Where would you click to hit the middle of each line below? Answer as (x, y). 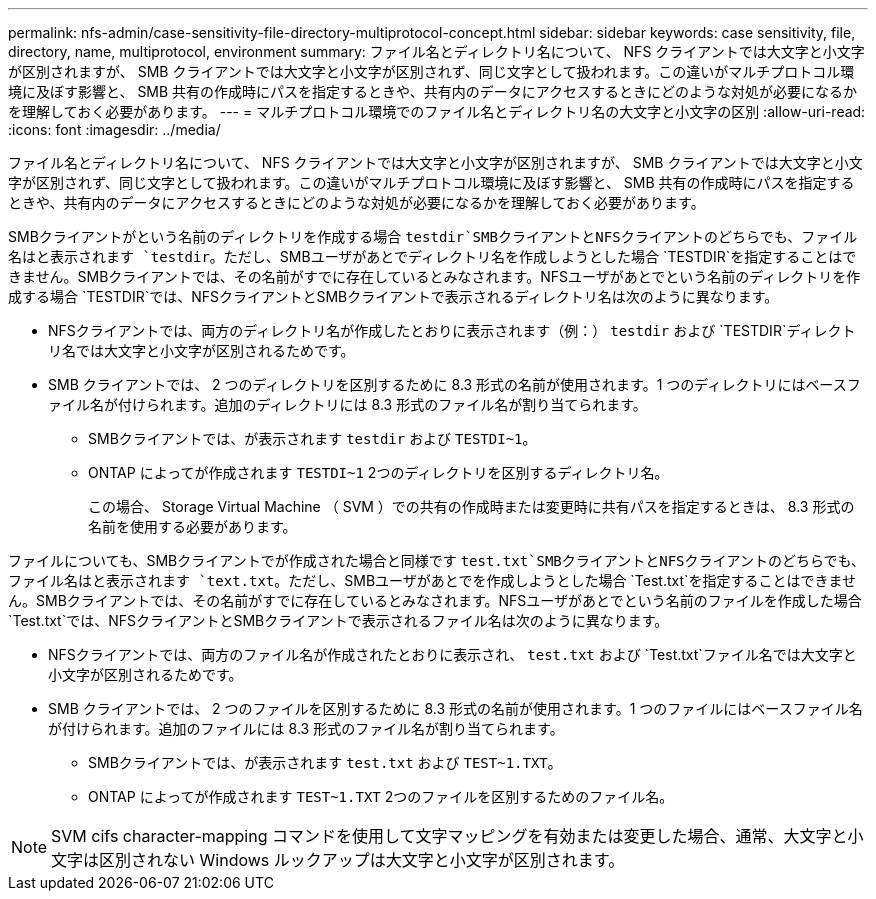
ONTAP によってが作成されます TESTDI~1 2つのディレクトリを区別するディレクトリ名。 (378, 472)
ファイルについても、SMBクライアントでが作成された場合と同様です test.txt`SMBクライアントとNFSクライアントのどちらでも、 (437, 560)
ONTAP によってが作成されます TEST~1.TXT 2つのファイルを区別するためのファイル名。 (381, 796)
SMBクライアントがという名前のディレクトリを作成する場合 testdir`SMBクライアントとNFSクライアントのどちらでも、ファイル (433, 236)
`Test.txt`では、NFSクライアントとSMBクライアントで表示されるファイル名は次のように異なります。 (338, 620)
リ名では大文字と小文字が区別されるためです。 (201, 350)
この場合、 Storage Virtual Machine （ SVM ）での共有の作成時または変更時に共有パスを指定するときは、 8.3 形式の (471, 506)
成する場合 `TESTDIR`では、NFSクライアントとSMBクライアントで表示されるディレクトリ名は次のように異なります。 (393, 296)
